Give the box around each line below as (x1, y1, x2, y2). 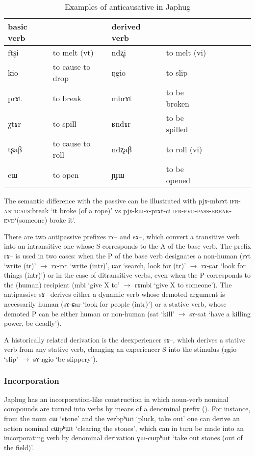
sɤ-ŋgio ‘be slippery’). (33, 353, 98, 364)
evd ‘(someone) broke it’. (4, 215, 76, 225)
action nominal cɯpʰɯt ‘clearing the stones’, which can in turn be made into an (4, 423, 244, 433)
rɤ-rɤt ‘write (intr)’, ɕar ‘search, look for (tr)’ (51, 260, 186, 270)
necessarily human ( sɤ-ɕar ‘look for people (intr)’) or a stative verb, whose (4, 298, 227, 309)
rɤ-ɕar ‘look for (201, 260, 246, 270)
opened (166, 174, 191, 186)
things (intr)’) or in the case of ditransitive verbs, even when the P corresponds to (4, 270, 251, 280)
